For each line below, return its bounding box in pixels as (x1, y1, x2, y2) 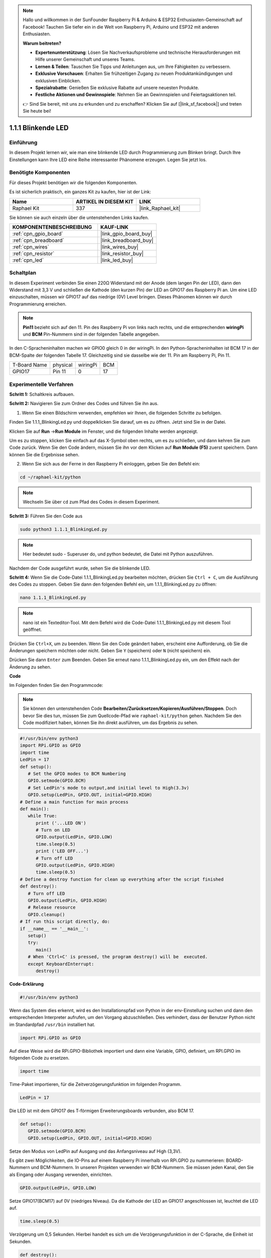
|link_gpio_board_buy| (100, 230, 153, 237)
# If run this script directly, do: (20, 919, 110, 924)
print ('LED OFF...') (36, 848, 89, 854)
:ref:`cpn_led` (12, 257, 44, 264)
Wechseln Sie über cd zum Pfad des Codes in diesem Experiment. (23, 499, 160, 505)
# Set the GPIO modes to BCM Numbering (28, 770, 126, 776)
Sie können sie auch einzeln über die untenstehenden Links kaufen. (9, 214, 149, 220)
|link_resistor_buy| (100, 250, 144, 257)
